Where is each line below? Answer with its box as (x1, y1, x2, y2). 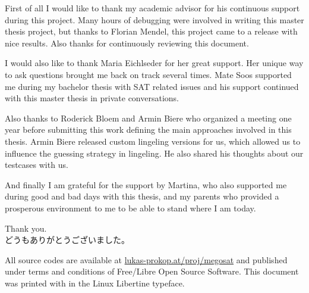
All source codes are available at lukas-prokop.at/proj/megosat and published (5, 253, 288, 266)
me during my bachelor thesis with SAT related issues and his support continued (5, 80, 299, 92)
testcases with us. (5, 158, 68, 171)
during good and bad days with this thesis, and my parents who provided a (5, 190, 279, 202)
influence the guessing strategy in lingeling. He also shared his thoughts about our (5, 146, 304, 159)
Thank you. (5, 222, 47, 234)
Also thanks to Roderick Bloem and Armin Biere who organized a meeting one (5, 111, 292, 124)
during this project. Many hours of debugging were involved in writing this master (5, 13, 304, 26)
